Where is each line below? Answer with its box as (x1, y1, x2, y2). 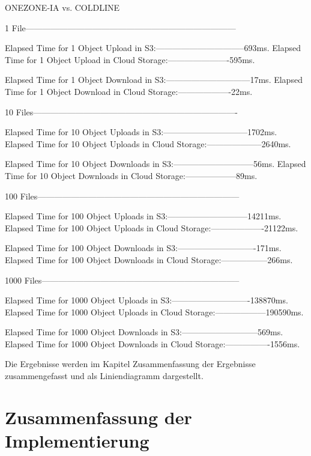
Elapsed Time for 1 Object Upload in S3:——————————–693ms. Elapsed (5, 41, 301, 54)
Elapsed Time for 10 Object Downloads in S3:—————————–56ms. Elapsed (5, 157, 306, 170)
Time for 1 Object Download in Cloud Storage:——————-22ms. (5, 85, 253, 97)
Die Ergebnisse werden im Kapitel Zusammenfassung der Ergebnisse (5, 357, 256, 370)
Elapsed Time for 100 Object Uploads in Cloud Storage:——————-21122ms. (5, 221, 298, 234)
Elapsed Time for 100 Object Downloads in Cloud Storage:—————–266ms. (5, 253, 293, 266)
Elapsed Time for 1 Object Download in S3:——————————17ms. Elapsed (5, 73, 303, 86)
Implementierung (5, 428, 149, 453)
